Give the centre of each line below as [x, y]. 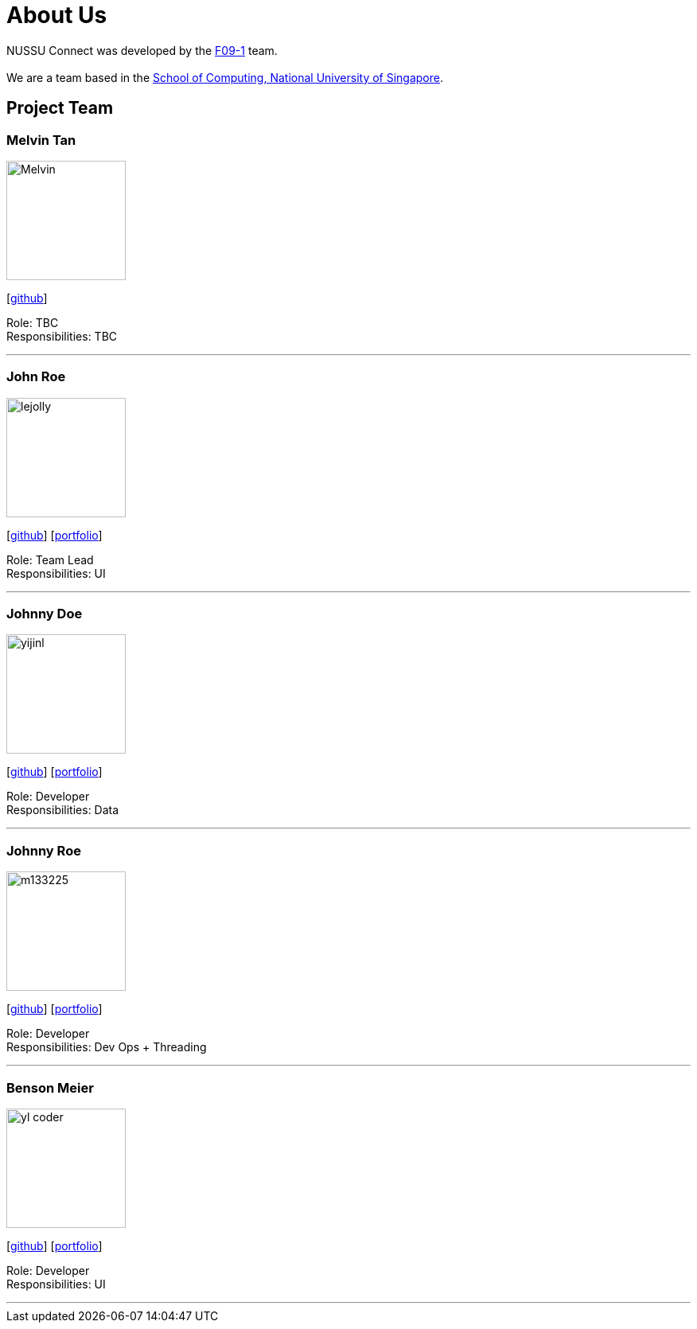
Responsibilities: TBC [62, 336]
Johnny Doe [45, 614]
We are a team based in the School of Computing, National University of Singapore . [225, 77]
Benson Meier [50, 1087]
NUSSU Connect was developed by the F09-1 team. [142, 50]
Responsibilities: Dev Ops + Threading [107, 1047]
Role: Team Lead [50, 559]
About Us [57, 15]
